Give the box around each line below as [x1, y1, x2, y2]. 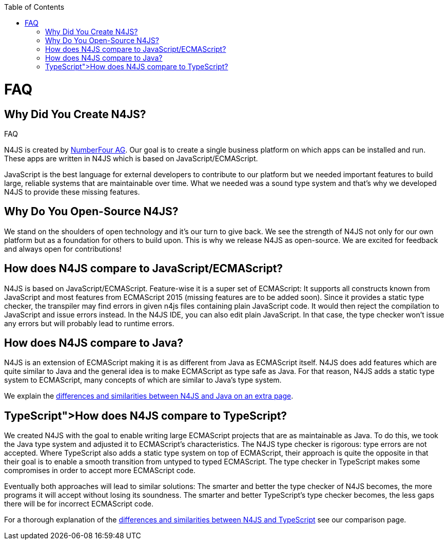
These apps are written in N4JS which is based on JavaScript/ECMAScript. [4, 154, 258, 163]
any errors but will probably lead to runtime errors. [4, 318, 174, 328]
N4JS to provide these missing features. [4, 187, 140, 196]
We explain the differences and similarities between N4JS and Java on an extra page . [4, 391, 294, 401]
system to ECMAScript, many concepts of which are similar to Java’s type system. [4, 376, 282, 385]
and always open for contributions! [4, 244, 122, 253]
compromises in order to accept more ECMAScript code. [4, 466, 196, 475]
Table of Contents [4, 3, 65, 11]
